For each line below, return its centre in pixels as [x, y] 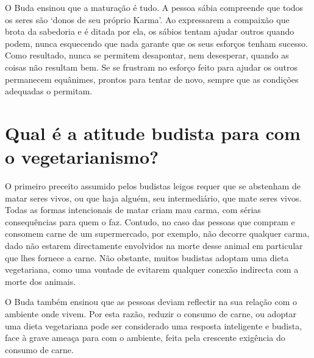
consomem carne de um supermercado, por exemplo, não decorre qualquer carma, [157, 233]
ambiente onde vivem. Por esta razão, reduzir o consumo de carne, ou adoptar [151, 314]
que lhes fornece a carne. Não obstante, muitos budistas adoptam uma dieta [147, 257]
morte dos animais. [41, 281]
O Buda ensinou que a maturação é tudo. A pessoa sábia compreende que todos [154, 7]
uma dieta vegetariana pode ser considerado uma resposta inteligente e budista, [154, 325]
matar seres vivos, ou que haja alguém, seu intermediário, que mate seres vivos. [153, 198]
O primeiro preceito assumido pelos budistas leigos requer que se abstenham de [153, 186]
